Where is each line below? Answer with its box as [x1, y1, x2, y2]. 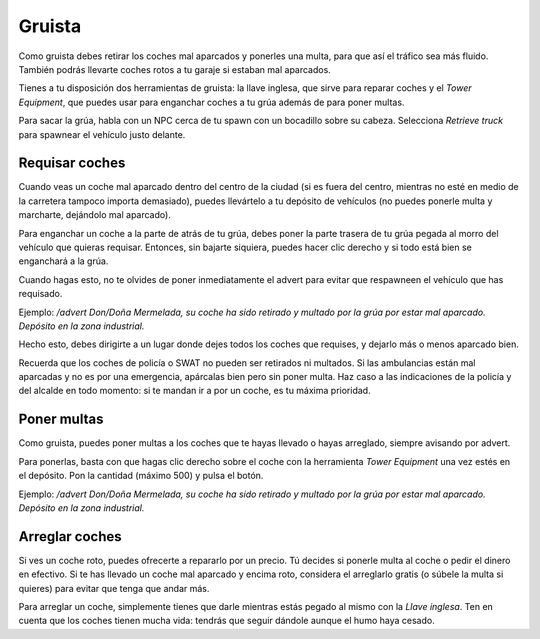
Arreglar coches [18, 528, 122, 545]
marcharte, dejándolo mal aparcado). [18, 209, 172, 221]
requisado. [18, 288, 63, 300]
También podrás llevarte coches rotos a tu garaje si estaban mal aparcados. [18, 63, 332, 75]
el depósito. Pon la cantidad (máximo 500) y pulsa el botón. [18, 470, 264, 482]
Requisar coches [18, 155, 126, 172]
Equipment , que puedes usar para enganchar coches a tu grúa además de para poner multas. [18, 96, 405, 108]
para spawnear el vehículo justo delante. [18, 128, 186, 140]
